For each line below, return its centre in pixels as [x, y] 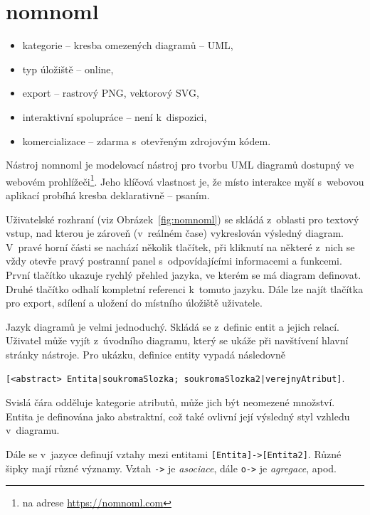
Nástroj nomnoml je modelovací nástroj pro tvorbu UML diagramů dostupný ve [180, 165]
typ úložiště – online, [68, 69]
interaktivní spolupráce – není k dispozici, [115, 116]
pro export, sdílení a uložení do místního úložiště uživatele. [134, 303]
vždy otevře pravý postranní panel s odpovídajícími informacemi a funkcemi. [174, 261]
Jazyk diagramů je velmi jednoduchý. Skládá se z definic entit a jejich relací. [173, 326]
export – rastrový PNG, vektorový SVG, [111, 93]
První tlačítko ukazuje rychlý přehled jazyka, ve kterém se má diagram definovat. [184, 274]
